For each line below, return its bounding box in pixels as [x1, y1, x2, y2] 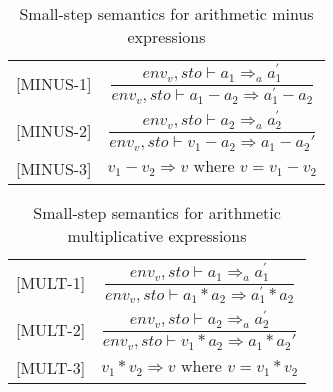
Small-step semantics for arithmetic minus [19, 2, 314, 25]
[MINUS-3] [16, 157, 92, 181]
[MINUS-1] [16, 72, 92, 96]
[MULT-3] [16, 356, 86, 380]
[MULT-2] [16, 318, 86, 342]
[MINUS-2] [16, 119, 92, 143]
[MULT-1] [16, 271, 86, 295]
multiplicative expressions [67, 224, 247, 248]
